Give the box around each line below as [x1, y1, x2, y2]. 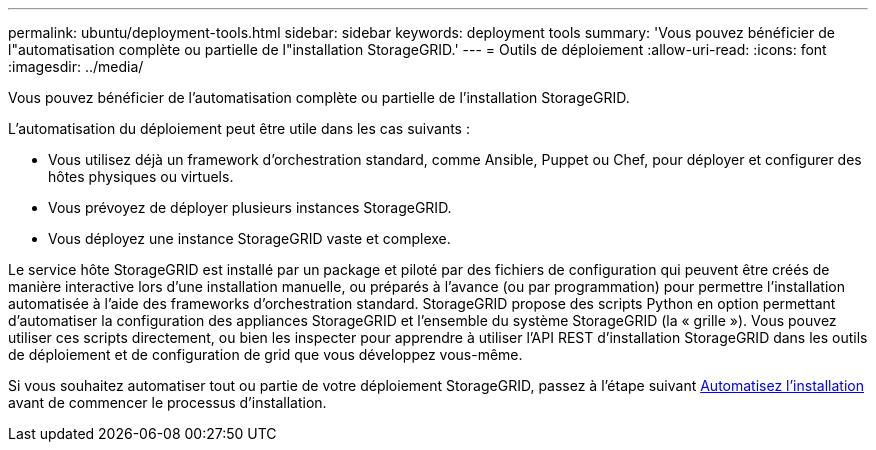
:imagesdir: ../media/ [8, 58, 144, 75]
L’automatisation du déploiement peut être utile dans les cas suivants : [8, 120, 470, 137]
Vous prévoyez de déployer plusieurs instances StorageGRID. [48, 199, 452, 216]
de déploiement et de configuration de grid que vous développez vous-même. [8, 346, 523, 363]
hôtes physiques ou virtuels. [48, 168, 234, 185]
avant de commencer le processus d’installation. [8, 394, 327, 411]
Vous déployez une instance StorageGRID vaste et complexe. [48, 230, 451, 247]
